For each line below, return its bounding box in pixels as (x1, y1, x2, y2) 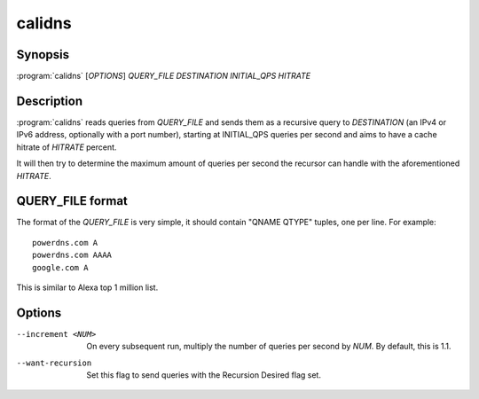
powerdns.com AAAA (32, 250, 113, 261)
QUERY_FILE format (16, 193, 129, 208)
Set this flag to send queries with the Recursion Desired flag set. (86, 370, 321, 380)
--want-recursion (16, 357, 92, 368)
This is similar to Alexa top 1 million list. (16, 282, 159, 293)
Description (16, 93, 83, 108)
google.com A (32, 262, 89, 272)
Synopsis (16, 47, 70, 62)
